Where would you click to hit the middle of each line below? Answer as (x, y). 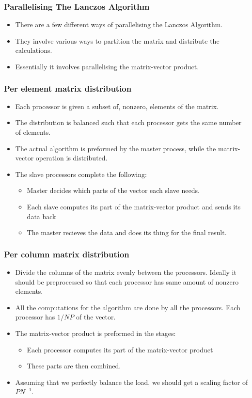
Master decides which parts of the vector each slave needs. (113, 190)
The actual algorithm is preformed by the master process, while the (116, 148)
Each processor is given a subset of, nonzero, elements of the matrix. (117, 106)
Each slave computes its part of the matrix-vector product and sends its (134, 206)
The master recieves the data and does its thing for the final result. (127, 232)
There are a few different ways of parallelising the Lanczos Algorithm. (119, 24)
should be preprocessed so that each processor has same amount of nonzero (127, 281)
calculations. (34, 50)
